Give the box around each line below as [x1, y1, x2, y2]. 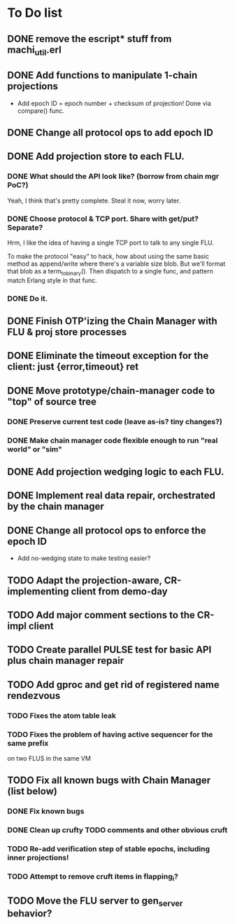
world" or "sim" [7, 444, 62, 454]
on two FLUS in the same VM [7, 754, 91, 763]
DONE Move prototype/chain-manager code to [7, 384, 215, 397]
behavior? [7, 907, 52, 919]
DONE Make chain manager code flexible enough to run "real [7, 435, 218, 445]
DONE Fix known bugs [7, 806, 85, 816]
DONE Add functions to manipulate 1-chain [7, 69, 198, 81]
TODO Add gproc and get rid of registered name [7, 679, 220, 691]
